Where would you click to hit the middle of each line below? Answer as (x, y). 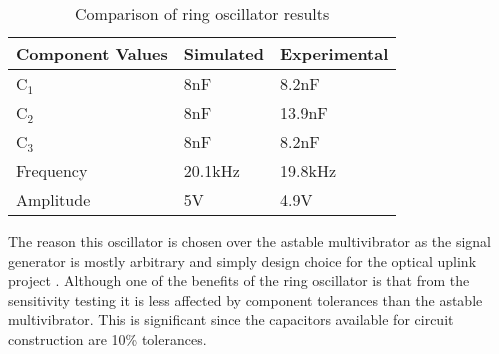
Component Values (92, 53)
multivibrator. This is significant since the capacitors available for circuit (231, 319)
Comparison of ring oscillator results (202, 13)
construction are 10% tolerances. (107, 338)
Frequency (52, 170)
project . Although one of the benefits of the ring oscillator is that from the (239, 280)
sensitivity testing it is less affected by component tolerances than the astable (245, 299)
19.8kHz (307, 170)
